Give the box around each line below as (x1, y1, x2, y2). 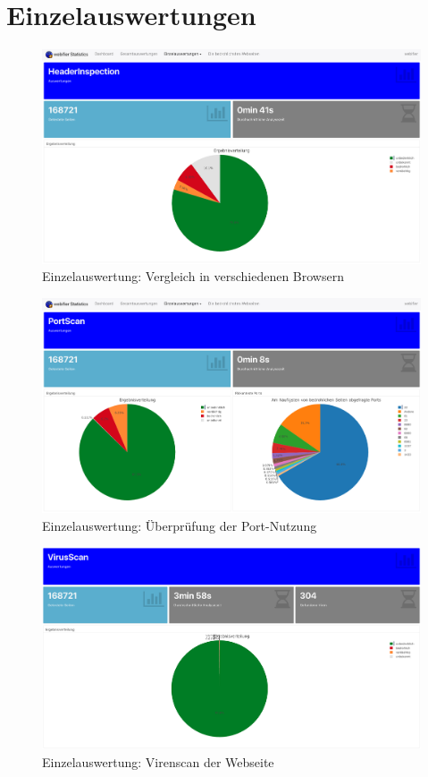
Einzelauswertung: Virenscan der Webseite (42, 752, 274, 771)
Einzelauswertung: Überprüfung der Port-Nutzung (42, 516, 317, 534)
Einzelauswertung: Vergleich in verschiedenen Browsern (42, 267, 344, 286)
